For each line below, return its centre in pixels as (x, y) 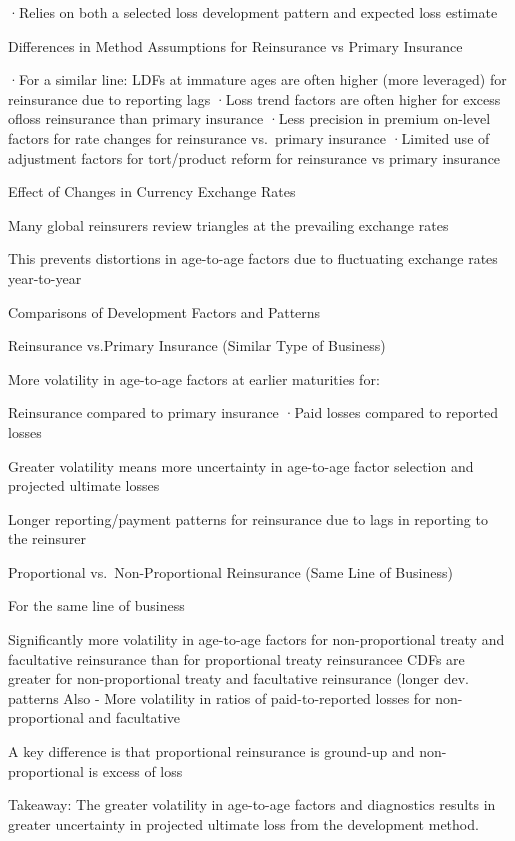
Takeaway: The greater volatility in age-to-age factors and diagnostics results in (252, 804)
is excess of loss (135, 770)
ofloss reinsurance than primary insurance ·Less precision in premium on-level (249, 118)
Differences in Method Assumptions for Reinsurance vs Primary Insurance (235, 45)
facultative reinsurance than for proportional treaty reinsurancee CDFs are (236, 658)
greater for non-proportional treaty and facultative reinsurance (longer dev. (238, 678)
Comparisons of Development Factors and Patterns (164, 311)
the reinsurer (47, 538)
